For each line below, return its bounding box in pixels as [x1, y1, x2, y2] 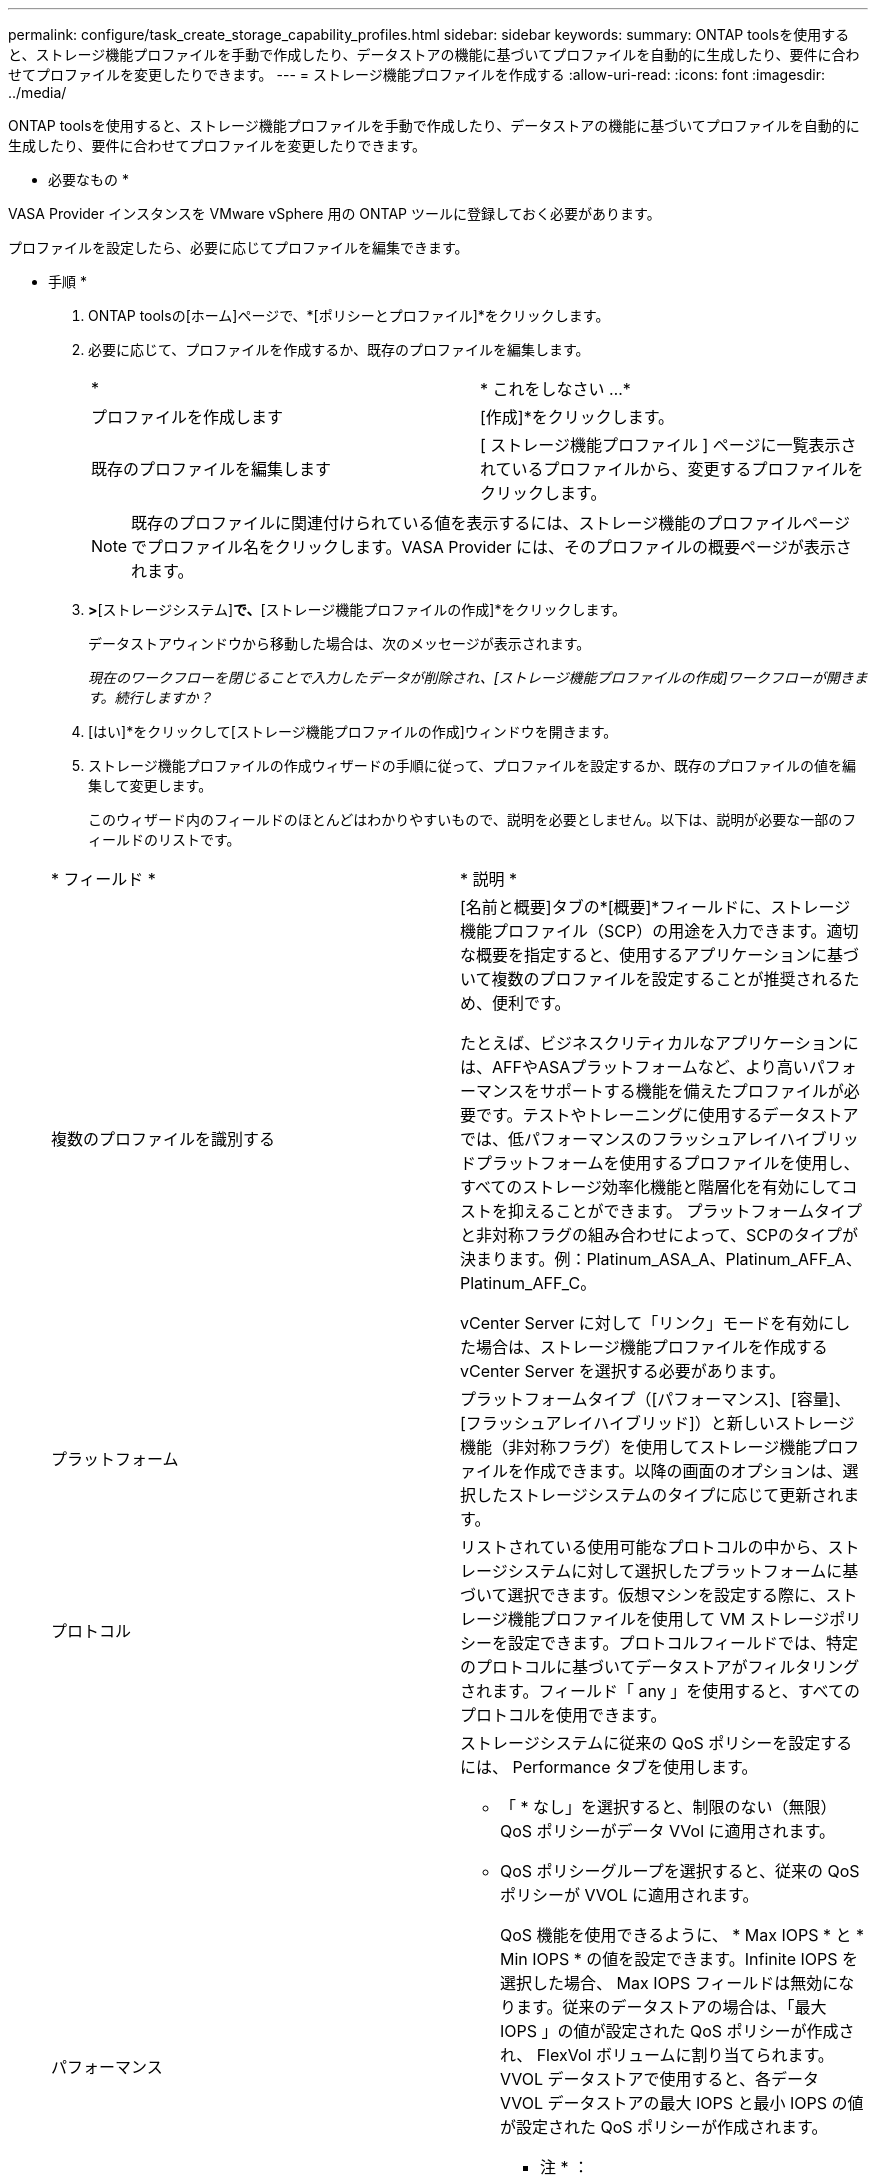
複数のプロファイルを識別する [51, 1129, 276, 1149]
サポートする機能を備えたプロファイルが [539, 1081, 844, 1101]
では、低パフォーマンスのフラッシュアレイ [460, 1129, 780, 1149]
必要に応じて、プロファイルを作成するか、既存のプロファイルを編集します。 [88, 341, 590, 358]
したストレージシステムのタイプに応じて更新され [476, 1485, 844, 1505]
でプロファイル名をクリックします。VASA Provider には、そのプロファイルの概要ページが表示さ [131, 537, 852, 557]
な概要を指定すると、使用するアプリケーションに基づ [460, 945, 860, 965]
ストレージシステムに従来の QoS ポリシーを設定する [460, 1733, 853, 1753]
